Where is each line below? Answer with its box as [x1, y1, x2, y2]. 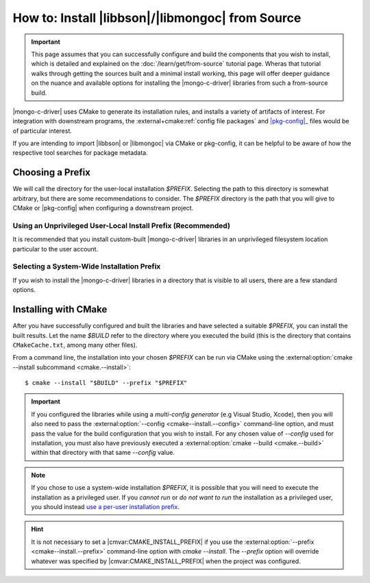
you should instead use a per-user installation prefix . [31, 502, 180, 510]
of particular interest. [12, 127, 72, 135]
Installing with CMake [12, 303, 108, 315]
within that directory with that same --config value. [31, 449, 175, 457]
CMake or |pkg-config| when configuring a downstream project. [12, 204, 194, 212]
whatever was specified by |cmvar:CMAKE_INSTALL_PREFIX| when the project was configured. [31, 557, 301, 565]
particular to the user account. [12, 245, 99, 253]
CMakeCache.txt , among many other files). [12, 340, 138, 349]
